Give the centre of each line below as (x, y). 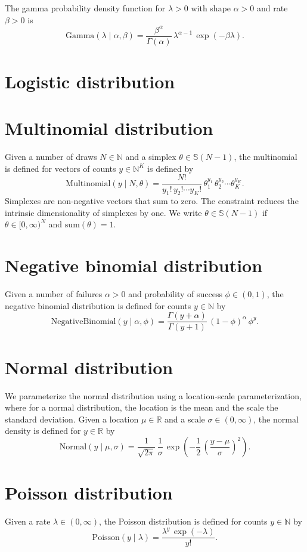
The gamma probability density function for (85, 8)
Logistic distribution (90, 81)
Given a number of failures (54, 294)
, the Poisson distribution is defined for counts (183, 521)
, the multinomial (266, 157)
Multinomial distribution (109, 128)
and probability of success (175, 294)
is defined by (170, 168)
